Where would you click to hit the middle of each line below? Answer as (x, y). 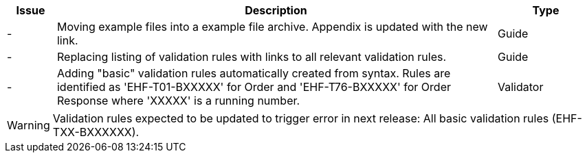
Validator (520, 87)
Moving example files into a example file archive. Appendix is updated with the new (272, 27)
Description (276, 10)
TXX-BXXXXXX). (96, 132)
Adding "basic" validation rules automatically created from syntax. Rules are (254, 73)
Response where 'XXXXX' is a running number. (178, 101)
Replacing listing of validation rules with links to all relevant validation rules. (252, 57)
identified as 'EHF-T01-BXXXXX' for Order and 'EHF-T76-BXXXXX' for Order (254, 87)
